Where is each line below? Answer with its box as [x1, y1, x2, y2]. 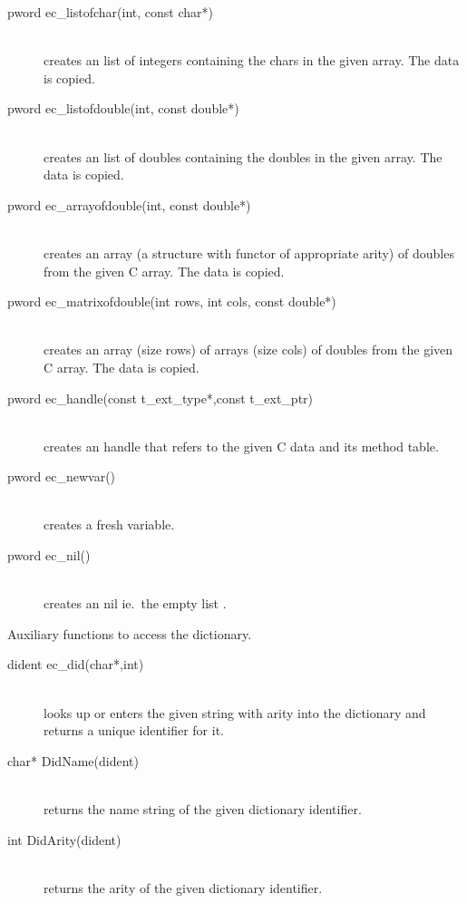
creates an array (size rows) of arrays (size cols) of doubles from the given [44, 340, 453, 359]
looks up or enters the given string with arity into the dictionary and [44, 703, 426, 722]
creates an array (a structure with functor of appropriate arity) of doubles [44, 243, 454, 262]
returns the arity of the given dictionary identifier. [44, 878, 323, 897]
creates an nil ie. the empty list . [44, 594, 227, 613]
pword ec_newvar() [7, 467, 116, 486]
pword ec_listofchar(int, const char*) [7, 3, 213, 21]
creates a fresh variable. [44, 515, 175, 534]
